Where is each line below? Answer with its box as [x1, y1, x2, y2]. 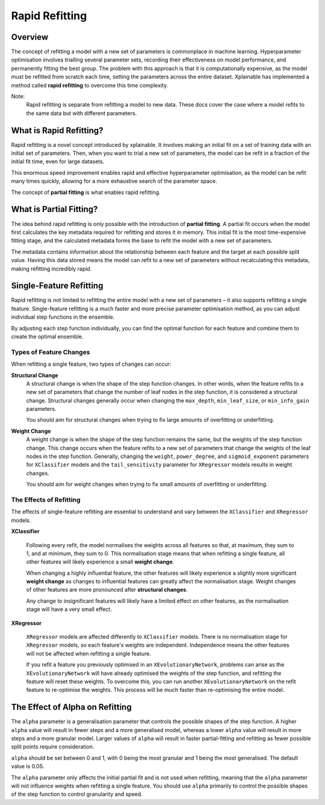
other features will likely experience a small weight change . [26, 558, 175, 566]
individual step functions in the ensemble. [11, 313, 115, 321]
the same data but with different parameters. [26, 109, 137, 117]
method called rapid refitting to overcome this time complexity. [11, 81, 169, 89]
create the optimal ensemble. [11, 333, 84, 340]
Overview [11, 32, 49, 42]
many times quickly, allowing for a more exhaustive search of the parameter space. [11, 178, 218, 185]
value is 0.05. [11, 763, 45, 770]
